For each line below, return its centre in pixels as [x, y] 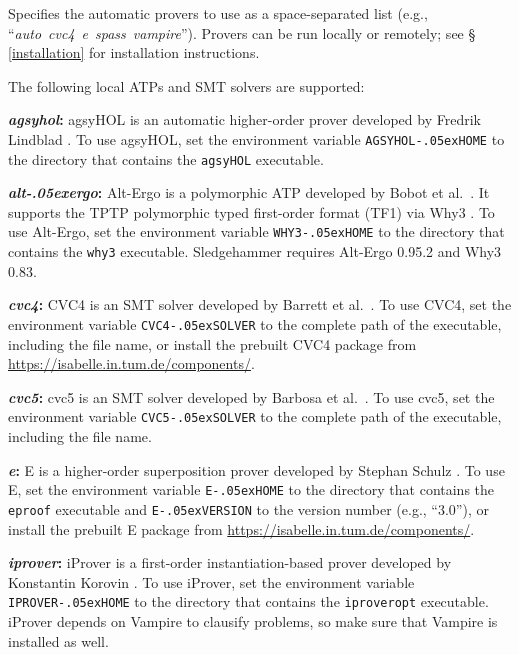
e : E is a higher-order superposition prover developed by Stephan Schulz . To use [256, 469]
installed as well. [58, 640]
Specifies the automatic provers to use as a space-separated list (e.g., [218, 13]
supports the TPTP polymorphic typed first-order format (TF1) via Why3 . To [251, 211]
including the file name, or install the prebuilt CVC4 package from [212, 343]
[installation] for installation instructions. [134, 52]
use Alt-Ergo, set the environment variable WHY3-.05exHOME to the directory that [256, 231]
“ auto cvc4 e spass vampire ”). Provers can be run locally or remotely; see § [242, 32]
